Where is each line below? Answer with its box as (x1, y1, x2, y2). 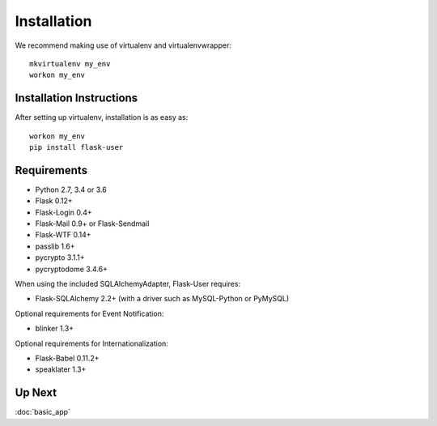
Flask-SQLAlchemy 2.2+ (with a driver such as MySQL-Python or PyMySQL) (35, 294, 290, 304)
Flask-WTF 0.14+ (35, 230, 92, 240)
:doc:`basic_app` (15, 407, 70, 417)
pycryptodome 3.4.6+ (35, 264, 108, 274)
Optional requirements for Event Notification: (15, 309, 164, 318)
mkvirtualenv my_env (29, 59, 111, 68)
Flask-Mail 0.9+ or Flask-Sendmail (35, 219, 150, 228)
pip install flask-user (29, 143, 124, 152)
